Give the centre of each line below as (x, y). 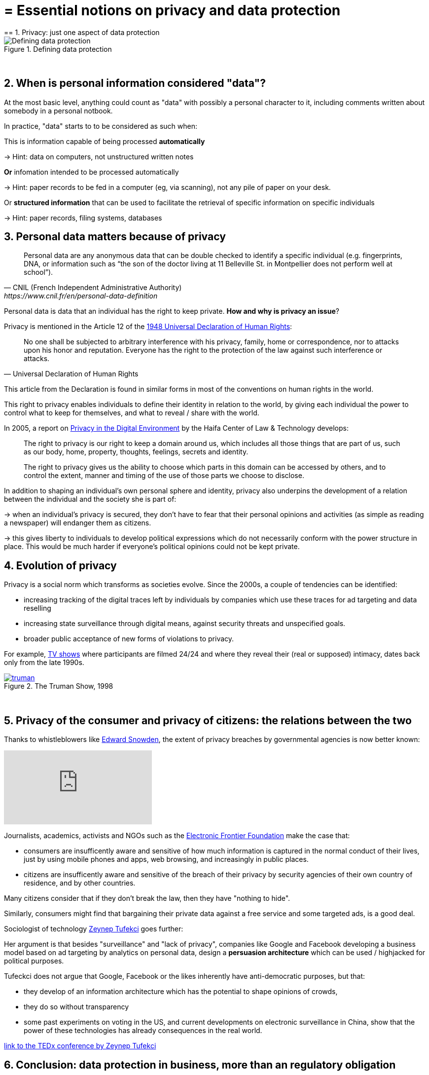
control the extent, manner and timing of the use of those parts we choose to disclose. (164, 476)
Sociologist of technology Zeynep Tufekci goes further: (94, 929)
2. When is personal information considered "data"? (135, 83)
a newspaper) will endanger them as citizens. (78, 523)
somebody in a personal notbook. (58, 111)
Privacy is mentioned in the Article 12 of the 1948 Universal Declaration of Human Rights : (148, 327)
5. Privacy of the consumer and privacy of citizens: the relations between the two (208, 720)
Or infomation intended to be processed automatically (91, 172)
